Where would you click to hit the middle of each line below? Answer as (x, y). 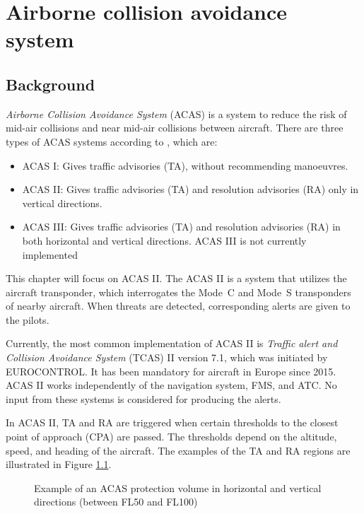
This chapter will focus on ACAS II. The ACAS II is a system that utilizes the (176, 278)
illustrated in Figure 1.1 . (59, 464)
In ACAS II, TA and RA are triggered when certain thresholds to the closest (172, 422)
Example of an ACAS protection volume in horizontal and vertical (178, 487)
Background (51, 84)
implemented (50, 254)
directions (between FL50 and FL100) (116, 502)
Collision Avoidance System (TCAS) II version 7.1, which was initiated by (167, 357)
